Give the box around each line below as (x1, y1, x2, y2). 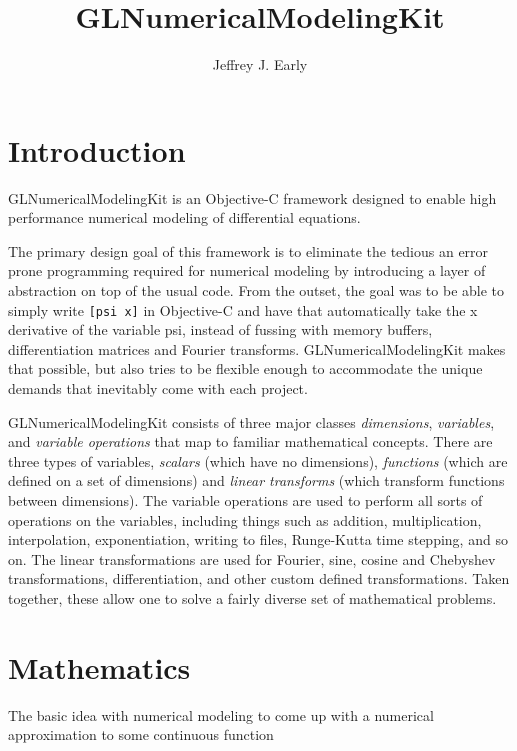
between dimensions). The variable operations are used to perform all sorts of (8, 490, 483, 511)
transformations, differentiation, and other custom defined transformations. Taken (8, 568, 510, 589)
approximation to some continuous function (8, 724, 274, 745)
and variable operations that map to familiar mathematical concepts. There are (8, 431, 493, 452)
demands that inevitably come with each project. (8, 378, 308, 399)
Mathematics (8, 646, 191, 687)
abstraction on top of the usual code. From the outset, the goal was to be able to (8, 280, 505, 301)
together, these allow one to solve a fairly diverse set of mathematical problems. (8, 588, 497, 608)
